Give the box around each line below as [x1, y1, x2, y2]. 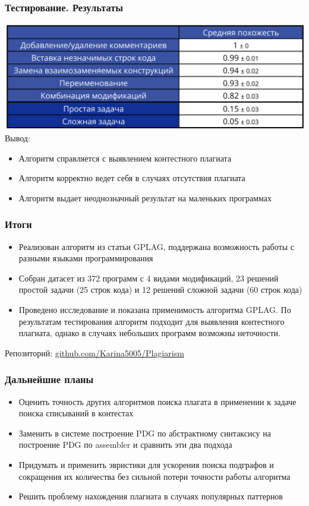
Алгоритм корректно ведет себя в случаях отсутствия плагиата [18, 172, 245, 184]
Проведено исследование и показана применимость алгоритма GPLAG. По [18, 303, 291, 315]
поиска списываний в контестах [18, 407, 134, 419]
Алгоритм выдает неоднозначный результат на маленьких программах [18, 191, 272, 204]
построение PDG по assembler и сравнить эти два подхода [18, 438, 232, 451]
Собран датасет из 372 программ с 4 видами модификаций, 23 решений [18, 271, 279, 284]
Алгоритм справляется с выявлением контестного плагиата [18, 151, 232, 164]
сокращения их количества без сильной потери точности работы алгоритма [18, 470, 291, 482]
